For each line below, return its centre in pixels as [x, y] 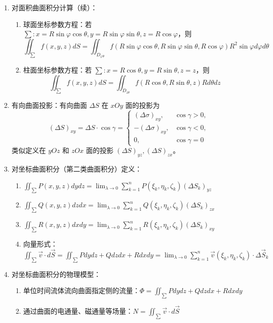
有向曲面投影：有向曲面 [49, 105]
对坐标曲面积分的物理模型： [56, 274]
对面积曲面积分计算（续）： [54, 7]
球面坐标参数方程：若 [57, 24]
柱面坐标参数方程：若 [57, 69]
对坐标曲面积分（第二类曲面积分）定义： [77, 168]
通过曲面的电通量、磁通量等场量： [78, 311]
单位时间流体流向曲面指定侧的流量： [81, 290]
